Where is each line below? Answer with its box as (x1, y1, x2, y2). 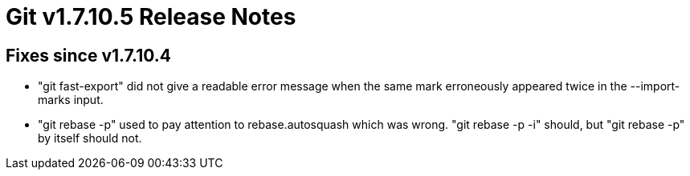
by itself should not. (38, 131, 142, 146)
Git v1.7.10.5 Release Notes (6, 3, 296, 30)
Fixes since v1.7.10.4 (6, 45, 172, 66)
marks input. (38, 93, 104, 107)
